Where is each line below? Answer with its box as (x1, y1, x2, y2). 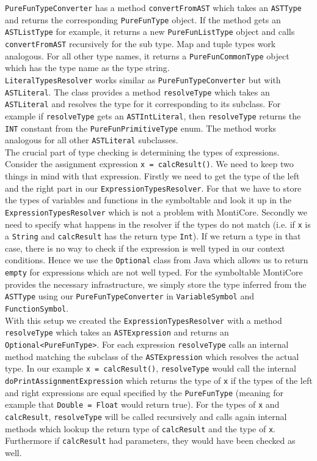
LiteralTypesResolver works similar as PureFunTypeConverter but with (5, 73, 281, 86)
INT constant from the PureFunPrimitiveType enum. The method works (5, 121, 277, 134)
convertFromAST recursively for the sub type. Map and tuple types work (5, 37, 276, 50)
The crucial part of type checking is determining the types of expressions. (5, 145, 280, 158)
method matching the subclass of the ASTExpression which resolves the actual (5, 350, 299, 362)
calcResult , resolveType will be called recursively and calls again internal (5, 410, 287, 422)
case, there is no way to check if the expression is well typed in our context (5, 241, 285, 254)
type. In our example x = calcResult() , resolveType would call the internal (5, 362, 296, 375)
